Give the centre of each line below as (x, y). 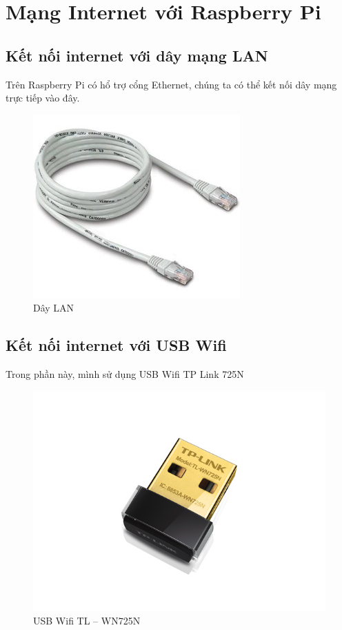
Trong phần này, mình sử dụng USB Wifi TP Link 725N (125, 374)
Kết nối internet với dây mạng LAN (137, 55)
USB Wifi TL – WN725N (87, 620)
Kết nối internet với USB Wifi (116, 345)
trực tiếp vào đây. (43, 98)
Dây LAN (54, 308)
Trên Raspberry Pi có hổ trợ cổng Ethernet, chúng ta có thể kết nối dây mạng (171, 84)
